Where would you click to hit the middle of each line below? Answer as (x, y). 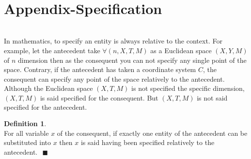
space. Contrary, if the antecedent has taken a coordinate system (100, 69)
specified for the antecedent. (46, 107)
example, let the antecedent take (52, 50)
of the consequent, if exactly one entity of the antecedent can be (152, 133)
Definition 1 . (25, 123)
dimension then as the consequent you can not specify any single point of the (132, 60)
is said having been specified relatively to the (148, 142)
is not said (212, 97)
